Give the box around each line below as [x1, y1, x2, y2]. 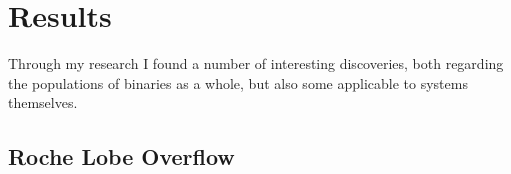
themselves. [8, 92, 78, 113]
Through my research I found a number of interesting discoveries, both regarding [8, 53, 504, 74]
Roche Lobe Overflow [8, 141, 235, 172]
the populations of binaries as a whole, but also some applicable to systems [8, 72, 468, 93]
